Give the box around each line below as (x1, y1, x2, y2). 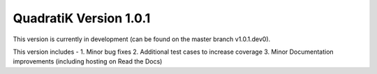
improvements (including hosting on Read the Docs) (13, 57, 163, 66)
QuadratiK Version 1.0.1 (13, 10, 151, 26)
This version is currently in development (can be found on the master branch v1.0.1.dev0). (13, 35, 271, 43)
